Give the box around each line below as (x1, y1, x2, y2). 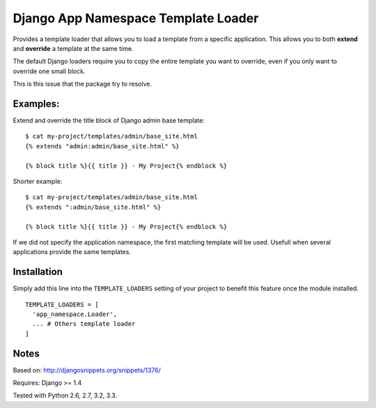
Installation (13, 266, 63, 278)
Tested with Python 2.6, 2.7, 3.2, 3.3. (13, 391, 118, 400)
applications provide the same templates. (13, 248, 132, 256)
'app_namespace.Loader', (32, 311, 118, 318)
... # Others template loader (32, 320, 136, 328)
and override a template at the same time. (13, 44, 134, 52)
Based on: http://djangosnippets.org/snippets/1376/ (13, 366, 162, 374)
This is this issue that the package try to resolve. (13, 80, 152, 88)
